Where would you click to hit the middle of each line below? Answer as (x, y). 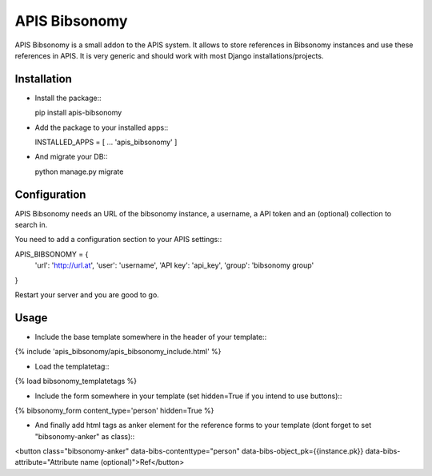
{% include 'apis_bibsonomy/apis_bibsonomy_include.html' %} (118, 352)
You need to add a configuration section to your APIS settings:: (118, 240)
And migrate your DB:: (71, 157)
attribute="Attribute (47, 462)
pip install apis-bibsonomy (78, 113)
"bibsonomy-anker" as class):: (85, 436)
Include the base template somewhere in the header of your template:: (151, 337)
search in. (31, 225)
